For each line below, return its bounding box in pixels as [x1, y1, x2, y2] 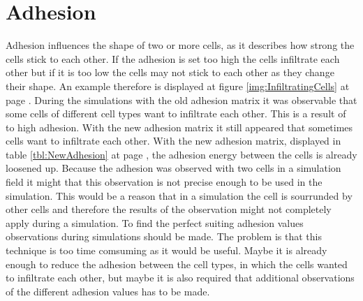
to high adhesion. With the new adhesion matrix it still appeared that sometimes [6, 119, 353, 134]
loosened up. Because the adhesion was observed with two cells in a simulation [6, 161, 341, 175]
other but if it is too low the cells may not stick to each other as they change [6, 65, 334, 80]
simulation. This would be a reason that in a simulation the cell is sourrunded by [6, 188, 353, 203]
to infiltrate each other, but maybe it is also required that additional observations [6, 270, 355, 285]
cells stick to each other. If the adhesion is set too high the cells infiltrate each [6, 51, 340, 66]
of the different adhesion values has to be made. [6, 284, 210, 298]
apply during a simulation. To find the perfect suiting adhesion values [6, 215, 304, 230]
